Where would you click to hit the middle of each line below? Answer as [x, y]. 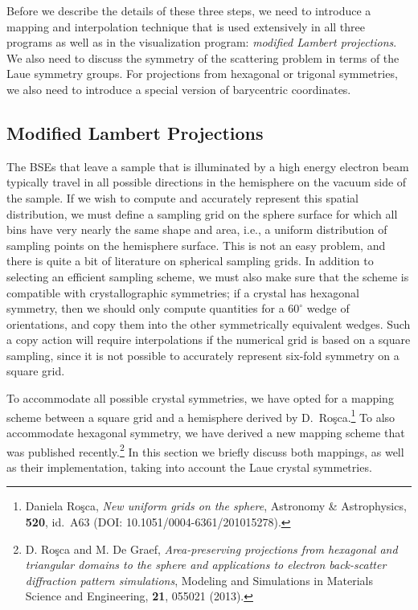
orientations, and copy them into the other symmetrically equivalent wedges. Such [209, 323]
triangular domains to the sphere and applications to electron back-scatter [206, 565]
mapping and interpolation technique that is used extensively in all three [186, 26]
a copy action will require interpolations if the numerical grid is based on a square [209, 340]
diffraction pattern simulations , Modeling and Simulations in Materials [199, 580]
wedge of [328, 308]
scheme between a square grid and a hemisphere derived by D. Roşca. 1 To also [201, 416]
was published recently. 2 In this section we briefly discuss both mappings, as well [205, 450]
